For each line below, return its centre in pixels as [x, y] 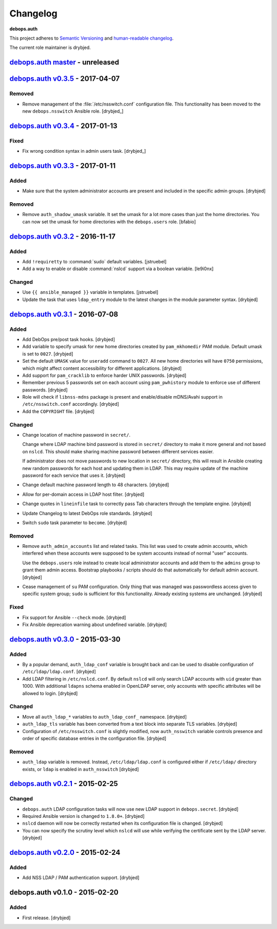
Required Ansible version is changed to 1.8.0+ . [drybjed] [83, 816]
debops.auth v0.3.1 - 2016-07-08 [64, 314]
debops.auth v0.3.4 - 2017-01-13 [63, 126]
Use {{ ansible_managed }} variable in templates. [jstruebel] [90, 292]
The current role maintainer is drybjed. [50, 48]
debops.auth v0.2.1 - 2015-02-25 [64, 784]
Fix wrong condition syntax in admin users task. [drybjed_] [84, 151]
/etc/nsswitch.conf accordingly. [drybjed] [71, 404]
